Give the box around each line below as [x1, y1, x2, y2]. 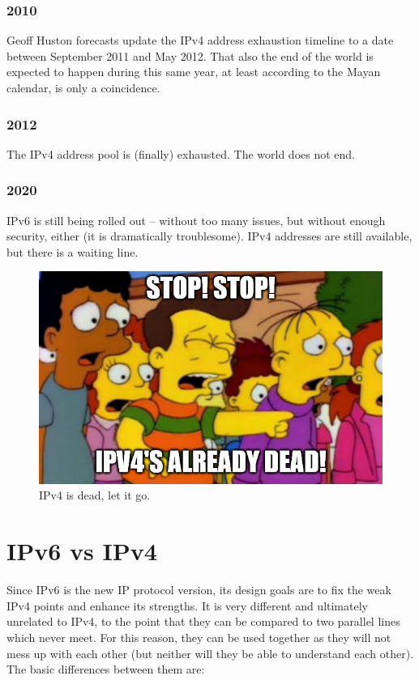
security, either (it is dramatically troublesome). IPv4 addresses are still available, [6, 227, 413, 244]
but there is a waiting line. [6, 243, 139, 260]
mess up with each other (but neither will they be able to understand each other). [6, 644, 414, 661]
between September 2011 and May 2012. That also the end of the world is [6, 47, 374, 64]
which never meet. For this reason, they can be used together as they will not [6, 628, 391, 645]
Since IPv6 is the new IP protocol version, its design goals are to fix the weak [6, 581, 391, 598]
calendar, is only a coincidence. [6, 79, 160, 96]
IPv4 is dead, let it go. [39, 487, 151, 504]
